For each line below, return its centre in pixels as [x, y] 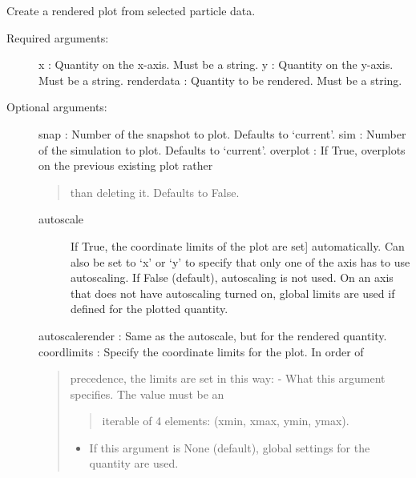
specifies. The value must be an [147, 394]
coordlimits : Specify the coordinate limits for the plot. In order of [201, 351]
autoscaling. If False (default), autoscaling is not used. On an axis [232, 277]
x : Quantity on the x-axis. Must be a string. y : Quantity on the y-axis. [216, 64]
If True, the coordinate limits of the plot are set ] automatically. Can [238, 245]
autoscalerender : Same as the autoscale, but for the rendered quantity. [213, 335]
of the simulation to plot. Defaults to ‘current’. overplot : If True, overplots [222, 149]
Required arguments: [58, 37]
